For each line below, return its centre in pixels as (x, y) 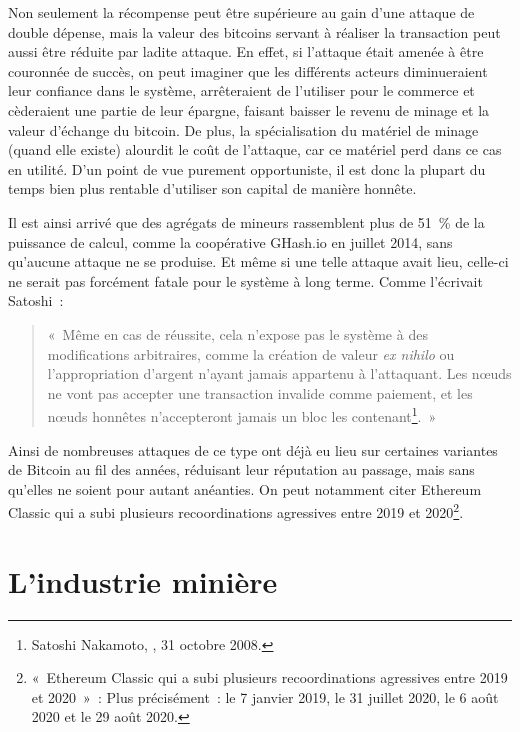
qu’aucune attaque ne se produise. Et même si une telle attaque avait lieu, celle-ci (258, 261)
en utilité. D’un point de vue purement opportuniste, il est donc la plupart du (247, 168)
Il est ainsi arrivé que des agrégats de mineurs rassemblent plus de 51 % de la (246, 221)
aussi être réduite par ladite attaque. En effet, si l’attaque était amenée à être (246, 51)
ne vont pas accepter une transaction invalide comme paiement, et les (260, 392)
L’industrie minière (143, 580)
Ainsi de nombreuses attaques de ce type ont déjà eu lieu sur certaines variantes (253, 449)
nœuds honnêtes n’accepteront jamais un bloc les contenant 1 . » (242, 414)
